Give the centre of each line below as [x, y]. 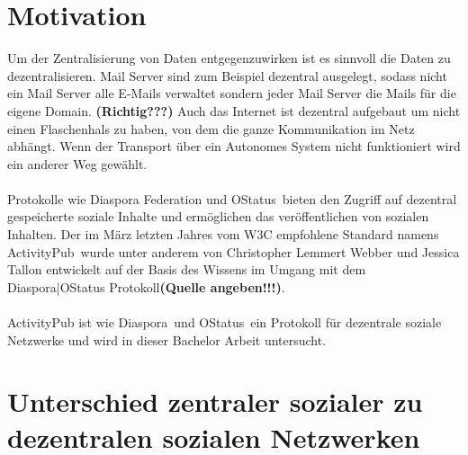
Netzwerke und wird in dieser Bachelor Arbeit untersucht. [167, 339]
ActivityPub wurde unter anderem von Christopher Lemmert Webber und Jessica [234, 251]
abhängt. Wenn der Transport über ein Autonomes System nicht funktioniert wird [234, 146]
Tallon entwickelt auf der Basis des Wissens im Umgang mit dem [187, 269]
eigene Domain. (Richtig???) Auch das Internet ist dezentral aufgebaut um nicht [234, 110]
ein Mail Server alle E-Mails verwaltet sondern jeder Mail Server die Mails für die [232, 93]
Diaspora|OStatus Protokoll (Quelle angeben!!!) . [146, 286]
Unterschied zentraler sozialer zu [215, 401]
